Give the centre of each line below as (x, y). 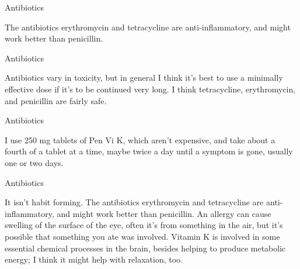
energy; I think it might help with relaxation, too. (94, 259)
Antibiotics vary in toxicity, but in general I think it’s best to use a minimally (144, 77)
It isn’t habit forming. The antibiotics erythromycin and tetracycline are (134, 202)
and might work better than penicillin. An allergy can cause (164, 213)
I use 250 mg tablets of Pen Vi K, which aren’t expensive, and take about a (140, 139)
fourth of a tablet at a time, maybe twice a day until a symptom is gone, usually (149, 151)
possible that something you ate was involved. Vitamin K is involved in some (142, 236)
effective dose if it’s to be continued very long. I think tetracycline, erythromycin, (150, 89)
